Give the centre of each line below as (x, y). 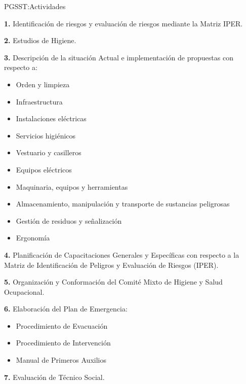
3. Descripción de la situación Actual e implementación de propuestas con (119, 57)
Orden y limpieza (43, 84)
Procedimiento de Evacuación (62, 325)
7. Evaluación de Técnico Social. (54, 377)
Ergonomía (33, 238)
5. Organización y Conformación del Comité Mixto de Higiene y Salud (113, 282)
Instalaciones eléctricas (51, 118)
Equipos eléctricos (44, 169)
